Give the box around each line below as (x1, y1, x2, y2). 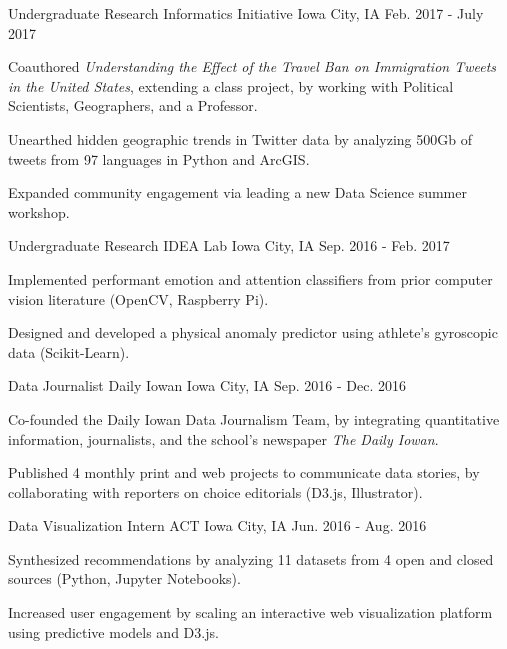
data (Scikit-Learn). (8, 341, 130, 362)
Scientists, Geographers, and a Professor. (8, 95, 258, 116)
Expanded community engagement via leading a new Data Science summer (8, 182, 467, 203)
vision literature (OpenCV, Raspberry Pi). (8, 288, 269, 309)
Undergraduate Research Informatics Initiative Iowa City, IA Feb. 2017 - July (8, 3, 484, 23)
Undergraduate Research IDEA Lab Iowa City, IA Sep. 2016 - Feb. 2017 (8, 235, 450, 256)
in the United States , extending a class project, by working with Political (8, 75, 454, 96)
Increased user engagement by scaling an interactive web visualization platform (8, 602, 493, 623)
